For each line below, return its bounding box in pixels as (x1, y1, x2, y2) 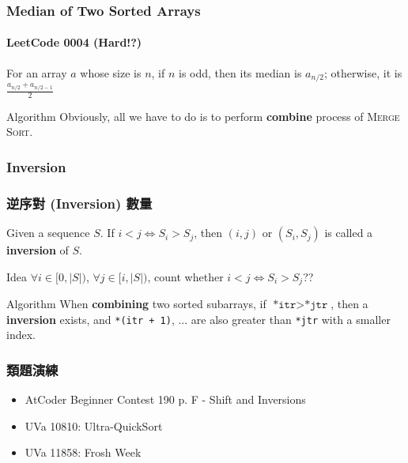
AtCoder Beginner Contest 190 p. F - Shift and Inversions (25, 391, 306, 408)
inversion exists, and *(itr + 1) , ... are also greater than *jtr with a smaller (6, 311, 391, 327)
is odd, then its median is (179, 64, 302, 81)
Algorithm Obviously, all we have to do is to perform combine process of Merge (6, 107, 400, 124)
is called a (324, 224, 373, 241)
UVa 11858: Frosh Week (25, 444, 142, 461)
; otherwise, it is (324, 64, 402, 81)
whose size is (80, 64, 142, 81)
